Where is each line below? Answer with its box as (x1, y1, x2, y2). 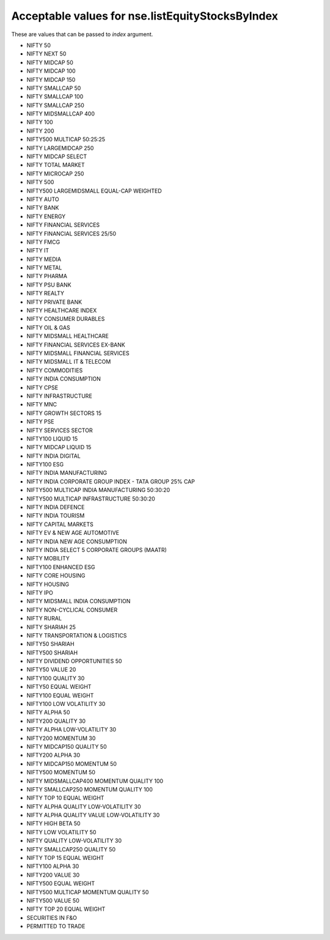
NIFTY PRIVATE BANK (26, 298, 82, 306)
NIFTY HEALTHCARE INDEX (26, 307, 97, 314)
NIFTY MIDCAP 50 (26, 59, 73, 66)
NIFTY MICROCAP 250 (26, 170, 84, 177)
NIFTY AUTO (26, 196, 59, 203)
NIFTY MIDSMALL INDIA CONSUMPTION (26, 598, 131, 605)
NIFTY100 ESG (26, 461, 64, 468)
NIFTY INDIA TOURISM (26, 512, 85, 520)
